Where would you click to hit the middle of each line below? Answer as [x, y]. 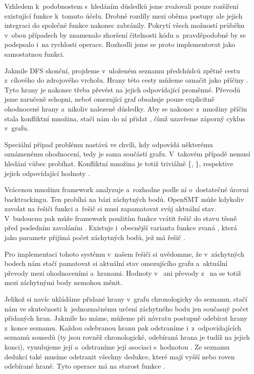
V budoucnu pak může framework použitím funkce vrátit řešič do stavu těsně [121, 218]
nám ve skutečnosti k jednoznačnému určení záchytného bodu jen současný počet [127, 308]
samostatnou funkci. [34, 54]
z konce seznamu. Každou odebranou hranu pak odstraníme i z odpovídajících [123, 327]
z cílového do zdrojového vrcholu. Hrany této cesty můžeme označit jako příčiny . [127, 80]
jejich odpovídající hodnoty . [47, 173]
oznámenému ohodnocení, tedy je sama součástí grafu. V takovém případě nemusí [127, 154]
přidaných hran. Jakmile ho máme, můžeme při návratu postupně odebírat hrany [126, 318]
